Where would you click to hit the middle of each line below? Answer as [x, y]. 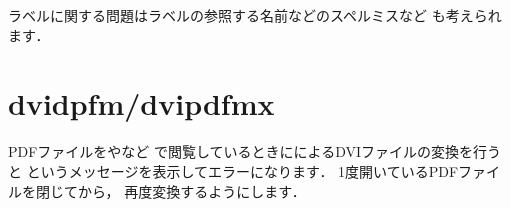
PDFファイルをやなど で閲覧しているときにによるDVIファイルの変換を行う [255, 151]
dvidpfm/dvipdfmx [141, 103]
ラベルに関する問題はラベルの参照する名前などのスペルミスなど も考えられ [255, 15]
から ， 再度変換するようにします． [191, 190]
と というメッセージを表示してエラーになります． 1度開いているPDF [233, 170]
